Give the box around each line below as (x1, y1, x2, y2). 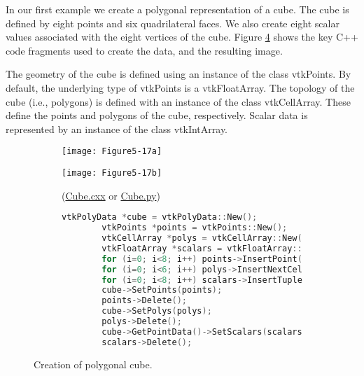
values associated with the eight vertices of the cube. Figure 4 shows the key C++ (6, 29, 358, 44)
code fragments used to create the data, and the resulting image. (6, 43, 283, 57)
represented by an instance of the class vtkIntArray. (6, 121, 228, 136)
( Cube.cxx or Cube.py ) (62, 188, 160, 202)
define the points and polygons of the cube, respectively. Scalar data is (6, 108, 308, 123)
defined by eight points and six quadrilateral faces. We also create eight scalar (6, 15, 339, 30)
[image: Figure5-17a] (62, 146, 162, 157)
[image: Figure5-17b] (62, 168, 162, 178)
